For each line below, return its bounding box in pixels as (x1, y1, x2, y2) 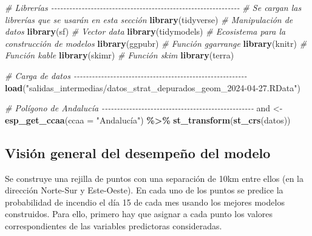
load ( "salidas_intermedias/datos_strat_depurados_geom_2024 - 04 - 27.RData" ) (5, 81, 300, 94)
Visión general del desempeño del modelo (5, 143, 271, 162)
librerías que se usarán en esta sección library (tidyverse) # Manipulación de (5, 13, 293, 26)
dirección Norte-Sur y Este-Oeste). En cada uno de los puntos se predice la (5, 184, 283, 196)
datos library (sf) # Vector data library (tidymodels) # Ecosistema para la (5, 25, 286, 38)
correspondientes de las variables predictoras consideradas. (5, 219, 222, 232)
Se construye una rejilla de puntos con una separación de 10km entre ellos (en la (5, 172, 304, 184)
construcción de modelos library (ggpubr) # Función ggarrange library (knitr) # (5, 36, 307, 49)
